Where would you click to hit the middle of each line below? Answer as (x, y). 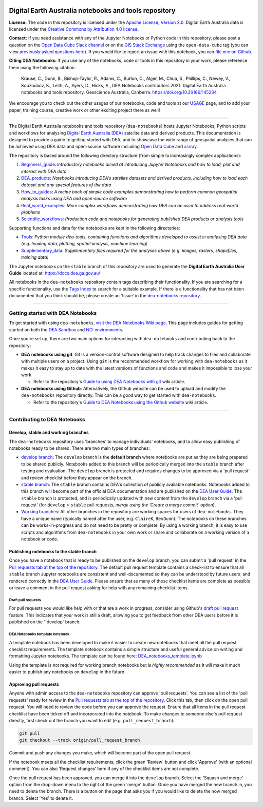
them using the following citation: (42, 67)
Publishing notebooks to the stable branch (53, 552)
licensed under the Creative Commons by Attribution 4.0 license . (74, 29)
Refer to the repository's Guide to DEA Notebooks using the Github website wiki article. (121, 402)
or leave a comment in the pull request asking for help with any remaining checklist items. (99, 588)
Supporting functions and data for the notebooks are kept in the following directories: (94, 228)
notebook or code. (40, 539)
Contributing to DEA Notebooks (47, 420)
